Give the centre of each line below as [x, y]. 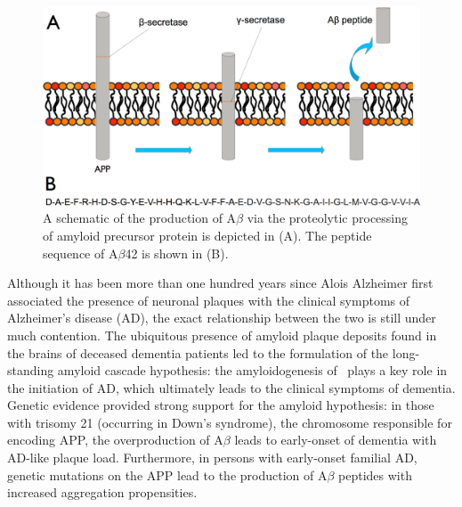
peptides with [375, 474]
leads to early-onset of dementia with [336, 440]
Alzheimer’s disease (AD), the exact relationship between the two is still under [222, 318]
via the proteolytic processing [328, 218]
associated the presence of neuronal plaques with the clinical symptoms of [209, 300]
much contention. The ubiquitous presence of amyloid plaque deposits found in [222, 335]
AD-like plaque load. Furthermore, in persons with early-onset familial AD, [212, 458]
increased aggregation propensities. [102, 492]
